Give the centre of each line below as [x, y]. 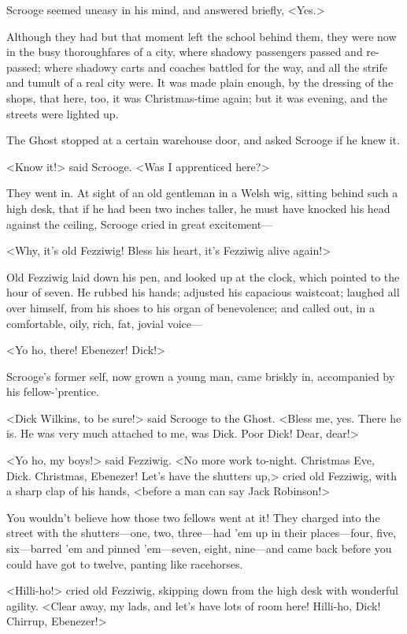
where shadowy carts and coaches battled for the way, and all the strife [216, 67]
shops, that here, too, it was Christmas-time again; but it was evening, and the [197, 97]
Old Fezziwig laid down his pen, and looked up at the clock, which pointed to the [203, 276]
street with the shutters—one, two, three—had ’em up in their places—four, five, [202, 533]
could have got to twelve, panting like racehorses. [125, 563]
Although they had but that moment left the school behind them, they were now [202, 36]
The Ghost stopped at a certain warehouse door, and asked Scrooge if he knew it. [203, 140]
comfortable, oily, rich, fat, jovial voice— [104, 323]
